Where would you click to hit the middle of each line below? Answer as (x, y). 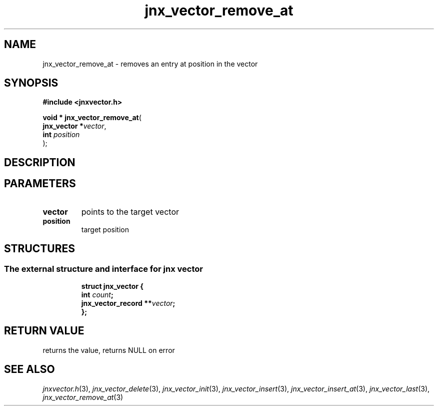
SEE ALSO (29, 369)
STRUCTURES (39, 249)
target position (105, 229)
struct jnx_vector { (112, 286)
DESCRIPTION (40, 162)
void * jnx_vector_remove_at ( (92, 118)
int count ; (97, 294)
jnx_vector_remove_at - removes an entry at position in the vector (150, 64)
